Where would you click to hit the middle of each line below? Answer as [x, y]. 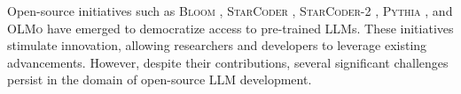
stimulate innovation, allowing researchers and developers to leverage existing [217, 45]
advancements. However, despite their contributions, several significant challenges [228, 62]
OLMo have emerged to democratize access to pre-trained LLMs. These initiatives [230, 28]
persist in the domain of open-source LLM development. [160, 80]
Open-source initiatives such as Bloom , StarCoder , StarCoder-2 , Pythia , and [230, 11]
